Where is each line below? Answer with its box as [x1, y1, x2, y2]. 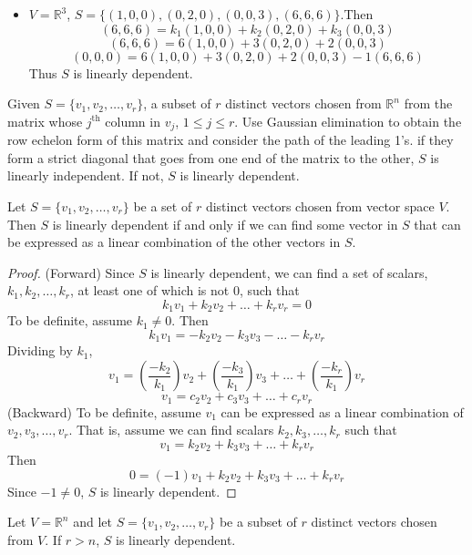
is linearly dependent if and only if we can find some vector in [52, 214, 398, 233]
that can [414, 214, 461, 233]
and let [73, 512, 112, 531]
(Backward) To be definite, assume [7, 402, 201, 421]
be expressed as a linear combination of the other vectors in [7, 232, 341, 252]
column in [105, 111, 160, 130]
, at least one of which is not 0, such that [69, 281, 300, 300]
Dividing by [7, 341, 73, 360]
